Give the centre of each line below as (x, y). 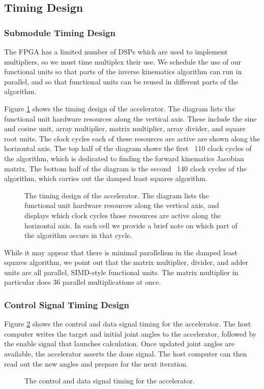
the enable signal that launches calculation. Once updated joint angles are (119, 343)
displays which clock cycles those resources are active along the (123, 215)
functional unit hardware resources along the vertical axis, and (122, 205)
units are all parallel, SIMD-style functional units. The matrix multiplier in (121, 272)
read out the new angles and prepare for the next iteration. (96, 363)
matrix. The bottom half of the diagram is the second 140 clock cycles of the (125, 168)
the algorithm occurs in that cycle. (78, 235)
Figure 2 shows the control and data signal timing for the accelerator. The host (128, 324)
